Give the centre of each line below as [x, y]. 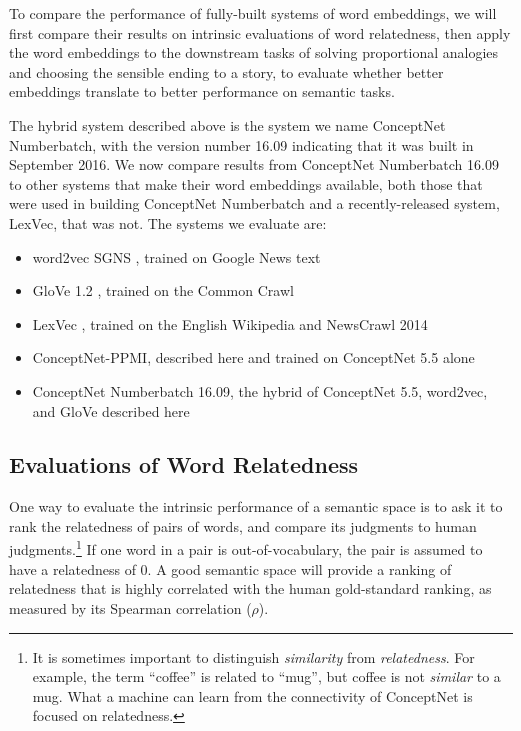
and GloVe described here [111, 410]
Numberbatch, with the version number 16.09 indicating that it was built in [241, 144]
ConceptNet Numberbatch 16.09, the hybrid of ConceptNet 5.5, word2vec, [260, 390]
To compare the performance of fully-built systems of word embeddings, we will [253, 13]
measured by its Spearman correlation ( [130, 607]
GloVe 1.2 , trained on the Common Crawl [163, 290]
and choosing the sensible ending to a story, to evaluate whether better [226, 71]
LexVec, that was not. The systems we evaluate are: [168, 222]
